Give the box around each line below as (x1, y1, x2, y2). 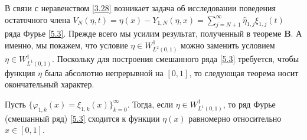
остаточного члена (5, 13, 70, 25)
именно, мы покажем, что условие (5, 38, 128, 51)
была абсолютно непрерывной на (44, 66, 164, 79)
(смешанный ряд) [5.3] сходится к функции (5, 112, 160, 124)
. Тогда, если (127, 97, 173, 110)
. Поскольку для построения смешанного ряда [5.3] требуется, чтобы (52, 53, 299, 65)
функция (5, 66, 35, 79)
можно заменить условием (181, 38, 275, 51)
